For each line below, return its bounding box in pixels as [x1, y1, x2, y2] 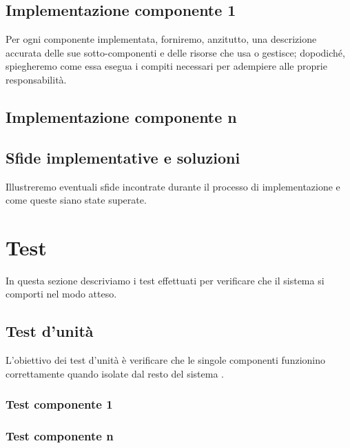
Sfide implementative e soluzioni [6, 146, 240, 168]
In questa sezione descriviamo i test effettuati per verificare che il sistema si [6, 273, 325, 287]
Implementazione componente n [6, 106, 237, 127]
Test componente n [6, 427, 114, 445]
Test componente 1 [6, 396, 113, 413]
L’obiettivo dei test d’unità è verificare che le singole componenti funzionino [6, 353, 325, 367]
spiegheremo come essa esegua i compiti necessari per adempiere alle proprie [6, 59, 327, 73]
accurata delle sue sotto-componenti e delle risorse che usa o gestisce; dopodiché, [6, 45, 345, 59]
